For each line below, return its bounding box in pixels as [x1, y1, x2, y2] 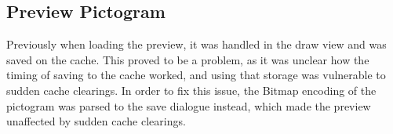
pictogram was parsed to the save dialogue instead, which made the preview [6, 97, 371, 114]
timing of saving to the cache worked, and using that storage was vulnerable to [6, 67, 386, 83]
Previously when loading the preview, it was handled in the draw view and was [6, 36, 387, 53]
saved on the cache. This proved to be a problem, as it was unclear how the [6, 51, 369, 67]
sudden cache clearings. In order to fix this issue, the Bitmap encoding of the [6, 81, 377, 98]
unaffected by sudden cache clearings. [6, 113, 186, 129]
